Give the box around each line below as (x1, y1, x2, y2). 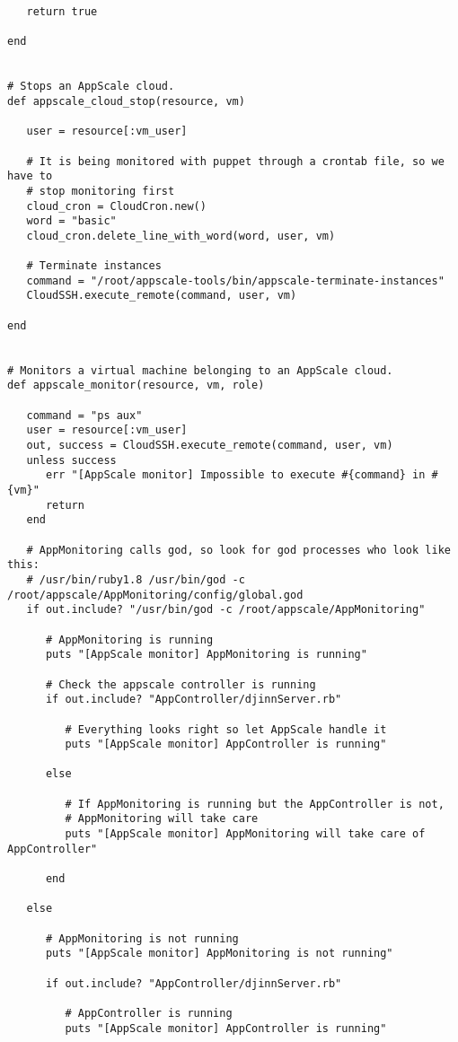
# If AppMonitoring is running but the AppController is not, (65, 797, 445, 810)
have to (7, 170, 53, 183)
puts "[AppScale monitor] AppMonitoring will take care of (65, 827, 426, 841)
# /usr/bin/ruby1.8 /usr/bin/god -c (26, 573, 245, 586)
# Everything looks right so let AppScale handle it (65, 722, 387, 736)
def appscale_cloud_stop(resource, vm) (7, 94, 245, 108)
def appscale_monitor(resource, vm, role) (7, 379, 265, 392)
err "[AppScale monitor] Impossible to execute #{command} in (45, 468, 426, 482)
